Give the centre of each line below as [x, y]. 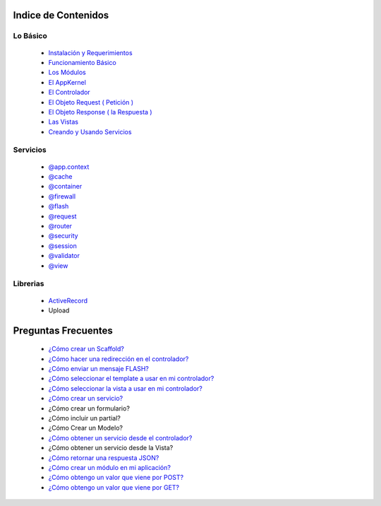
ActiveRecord [68, 300]
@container [65, 187]
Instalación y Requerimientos [91, 52]
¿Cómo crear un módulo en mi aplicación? [109, 467]
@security [63, 236]
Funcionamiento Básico [82, 62]
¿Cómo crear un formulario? [89, 408]
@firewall [62, 196]
